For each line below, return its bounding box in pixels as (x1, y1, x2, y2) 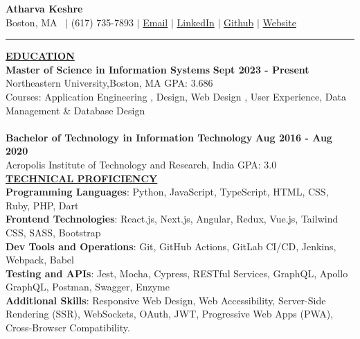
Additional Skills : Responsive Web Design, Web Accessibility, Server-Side (6, 293, 326, 307)
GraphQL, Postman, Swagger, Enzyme (6, 279, 170, 294)
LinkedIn (177, 15, 215, 29)
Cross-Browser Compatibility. (6, 320, 130, 335)
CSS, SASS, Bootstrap (6, 225, 101, 239)
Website (262, 15, 296, 29)
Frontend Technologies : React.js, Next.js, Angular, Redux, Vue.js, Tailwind (6, 211, 339, 226)
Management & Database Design (6, 103, 145, 117)
